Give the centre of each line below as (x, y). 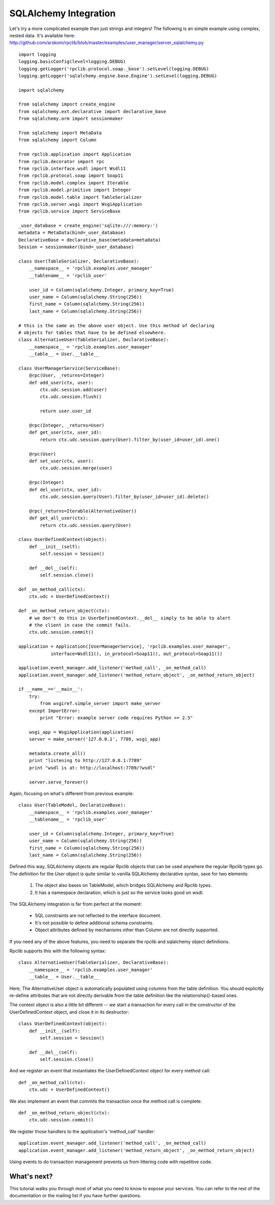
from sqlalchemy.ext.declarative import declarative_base (92, 111)
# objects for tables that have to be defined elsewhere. (92, 332)
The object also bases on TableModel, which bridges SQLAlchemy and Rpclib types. (123, 885)
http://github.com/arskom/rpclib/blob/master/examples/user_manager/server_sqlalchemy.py (106, 43)
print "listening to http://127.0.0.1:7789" (85, 761)
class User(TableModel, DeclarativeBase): (72, 805)
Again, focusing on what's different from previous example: (72, 793)
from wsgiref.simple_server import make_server (100, 704)
